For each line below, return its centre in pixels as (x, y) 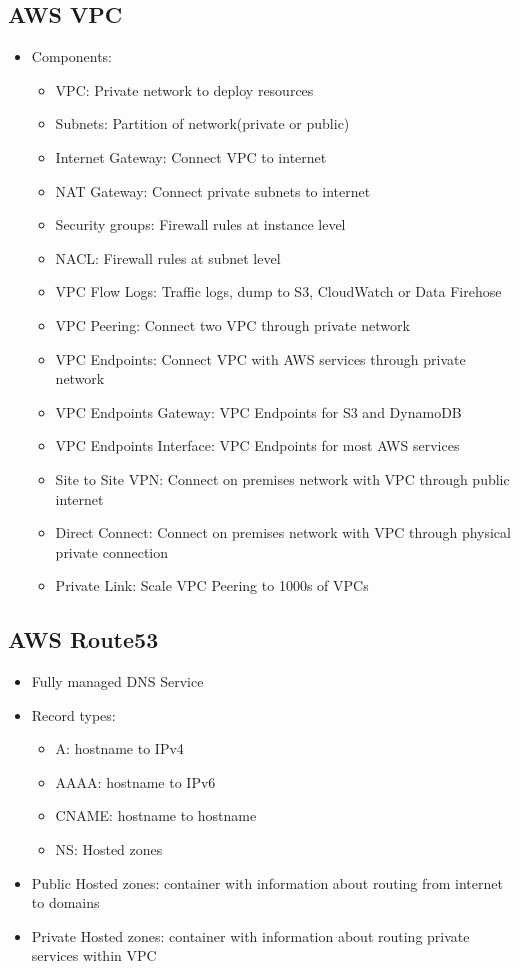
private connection (112, 551)
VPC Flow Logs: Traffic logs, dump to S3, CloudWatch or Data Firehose (278, 291)
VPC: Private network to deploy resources (184, 89)
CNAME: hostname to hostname (156, 815)
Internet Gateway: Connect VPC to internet (191, 156)
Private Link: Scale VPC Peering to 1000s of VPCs (212, 585)
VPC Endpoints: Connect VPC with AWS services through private (260, 358)
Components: (71, 56)
